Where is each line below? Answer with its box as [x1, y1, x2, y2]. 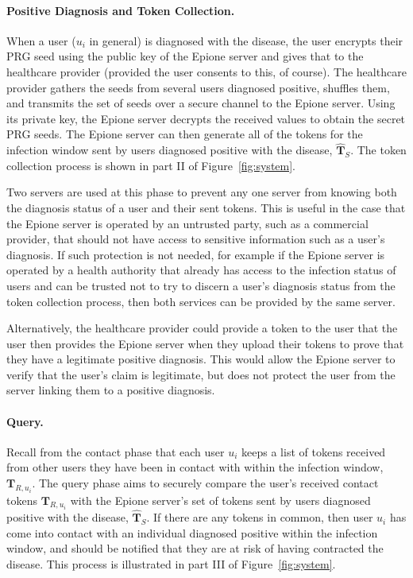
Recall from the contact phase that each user [6, 443, 225, 460]
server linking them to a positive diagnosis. [6, 382, 215, 398]
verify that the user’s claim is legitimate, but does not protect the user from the [6, 366, 396, 382]
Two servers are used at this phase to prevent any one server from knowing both [6, 184, 397, 200]
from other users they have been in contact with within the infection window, [6, 459, 384, 475]
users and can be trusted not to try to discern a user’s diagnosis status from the [6, 277, 396, 293]
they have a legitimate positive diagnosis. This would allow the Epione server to [6, 351, 396, 367]
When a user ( [6, 32, 76, 48]
